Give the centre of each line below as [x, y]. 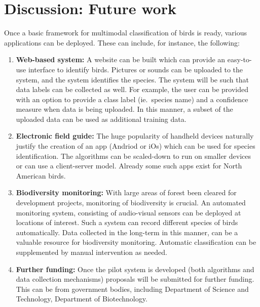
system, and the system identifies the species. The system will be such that [132, 79]
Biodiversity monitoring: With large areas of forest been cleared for [126, 192]
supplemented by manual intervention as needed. [91, 252]
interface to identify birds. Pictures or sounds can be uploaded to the [135, 69]
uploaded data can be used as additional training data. [101, 119]
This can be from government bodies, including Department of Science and [132, 289]
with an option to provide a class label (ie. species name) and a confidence [132, 99]
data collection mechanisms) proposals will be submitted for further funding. [135, 279]
